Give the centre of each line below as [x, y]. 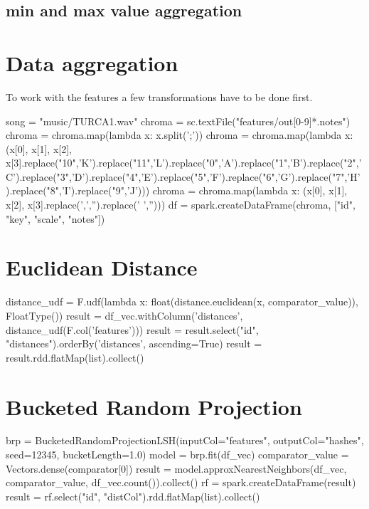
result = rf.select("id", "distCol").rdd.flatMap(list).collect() [133, 496]
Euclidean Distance [102, 267]
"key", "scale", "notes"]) [55, 218]
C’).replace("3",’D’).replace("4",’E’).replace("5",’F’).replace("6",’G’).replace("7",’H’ [183, 176]
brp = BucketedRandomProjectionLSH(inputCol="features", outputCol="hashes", [185, 440]
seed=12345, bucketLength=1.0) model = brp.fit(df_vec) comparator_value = [177, 455]
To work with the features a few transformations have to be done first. [159, 96]
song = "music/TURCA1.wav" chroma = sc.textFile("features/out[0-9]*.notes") [178, 121]
